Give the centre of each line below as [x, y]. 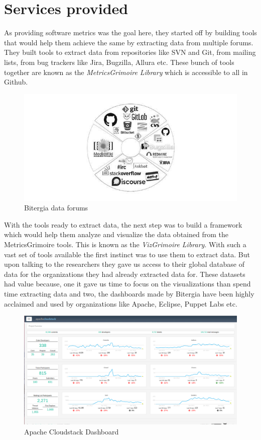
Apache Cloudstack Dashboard [72, 431]
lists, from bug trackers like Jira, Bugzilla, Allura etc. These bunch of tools [119, 62]
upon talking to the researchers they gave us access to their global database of [124, 264]
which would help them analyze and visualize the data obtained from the [116, 234]
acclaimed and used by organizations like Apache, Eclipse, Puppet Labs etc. [121, 303]
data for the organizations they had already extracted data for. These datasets [125, 274]
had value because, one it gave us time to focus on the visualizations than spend [127, 284]
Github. [16, 82]
